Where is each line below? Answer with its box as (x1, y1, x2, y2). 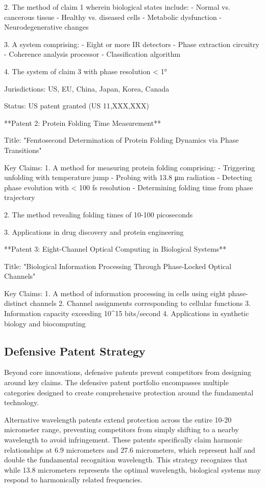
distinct (4, 298, 28, 308)
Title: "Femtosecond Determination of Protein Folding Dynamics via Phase (4, 135, 239, 145)
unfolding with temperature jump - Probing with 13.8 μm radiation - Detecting (4, 172, 252, 183)
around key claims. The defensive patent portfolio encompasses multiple (4, 377, 229, 388)
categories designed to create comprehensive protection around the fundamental (4, 387, 254, 397)
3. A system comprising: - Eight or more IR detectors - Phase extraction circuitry (4, 38, 259, 49)
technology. (4, 397, 39, 408)
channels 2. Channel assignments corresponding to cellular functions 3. (30, 298, 251, 308)
